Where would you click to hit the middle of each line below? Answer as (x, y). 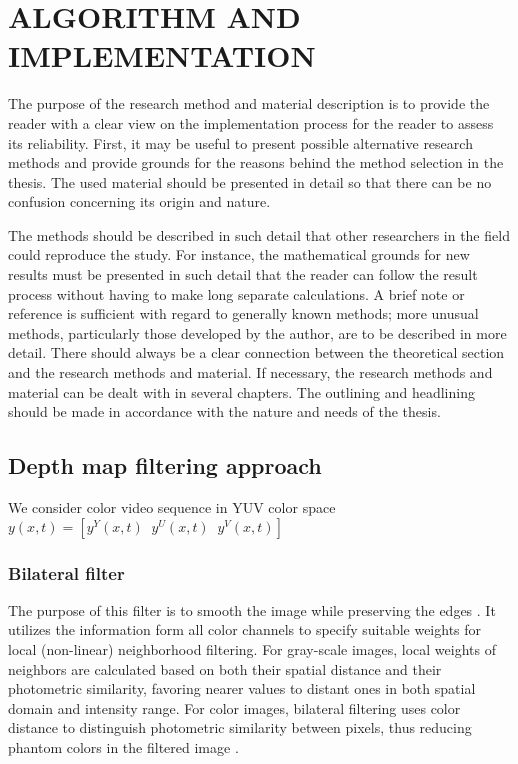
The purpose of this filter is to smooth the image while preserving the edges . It (252, 609)
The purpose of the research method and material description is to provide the (249, 103)
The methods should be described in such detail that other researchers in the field (259, 234)
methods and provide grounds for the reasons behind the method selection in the (256, 162)
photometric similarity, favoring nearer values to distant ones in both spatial (242, 688)
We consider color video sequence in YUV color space (172, 507)
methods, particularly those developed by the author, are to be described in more (257, 332)
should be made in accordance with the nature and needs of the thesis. (224, 411)
